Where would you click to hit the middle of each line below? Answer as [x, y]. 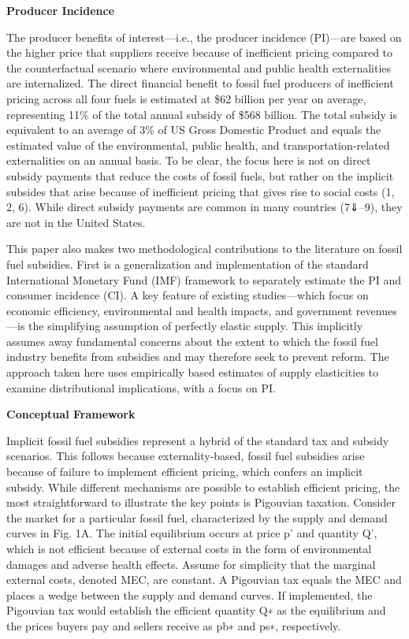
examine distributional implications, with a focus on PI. [141, 387]
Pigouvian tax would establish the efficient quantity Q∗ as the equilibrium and [196, 610]
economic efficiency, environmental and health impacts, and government [180, 310]
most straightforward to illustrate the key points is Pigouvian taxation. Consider [201, 502]
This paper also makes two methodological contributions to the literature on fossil [204, 249]
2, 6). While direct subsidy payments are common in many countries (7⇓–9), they [204, 207]
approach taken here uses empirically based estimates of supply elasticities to [193, 372]
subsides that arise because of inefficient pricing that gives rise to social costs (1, [201, 191]
